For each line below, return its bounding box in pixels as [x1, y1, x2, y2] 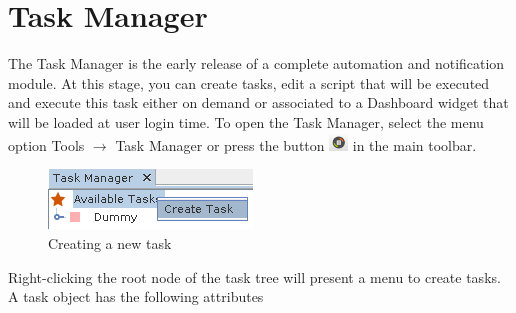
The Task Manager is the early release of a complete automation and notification [8, 53, 505, 74]
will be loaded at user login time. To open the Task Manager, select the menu [8, 111, 484, 132]
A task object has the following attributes [8, 286, 264, 307]
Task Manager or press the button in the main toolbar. [115, 134, 477, 155]
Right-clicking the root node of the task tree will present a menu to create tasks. [8, 266, 501, 287]
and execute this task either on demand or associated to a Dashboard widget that [8, 92, 509, 113]
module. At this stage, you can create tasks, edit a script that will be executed [8, 72, 490, 93]
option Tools [8, 134, 85, 155]
